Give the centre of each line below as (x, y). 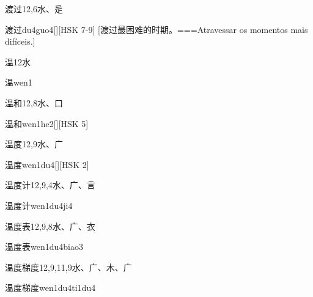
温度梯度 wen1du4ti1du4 (50, 288)
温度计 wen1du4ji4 (39, 205)
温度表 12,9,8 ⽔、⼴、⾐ (50, 226)
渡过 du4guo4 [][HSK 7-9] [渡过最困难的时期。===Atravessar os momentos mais (156, 29)
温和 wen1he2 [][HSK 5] (47, 123)
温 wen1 (19, 82)
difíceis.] (20, 41)
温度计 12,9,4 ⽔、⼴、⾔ (50, 185)
